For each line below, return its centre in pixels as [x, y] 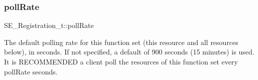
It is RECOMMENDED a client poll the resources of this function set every [121, 61]
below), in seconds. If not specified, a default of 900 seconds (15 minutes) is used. [129, 52]
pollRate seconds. [31, 71]
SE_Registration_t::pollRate [49, 25]
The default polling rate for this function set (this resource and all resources [121, 42]
